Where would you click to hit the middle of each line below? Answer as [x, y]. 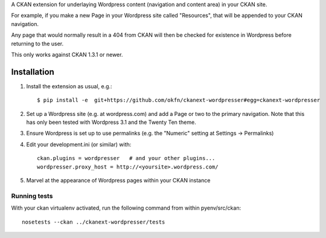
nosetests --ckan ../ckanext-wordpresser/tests [94, 222]
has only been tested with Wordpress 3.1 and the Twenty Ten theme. [111, 122]
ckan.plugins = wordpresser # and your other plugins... [126, 158]
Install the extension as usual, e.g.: [69, 86]
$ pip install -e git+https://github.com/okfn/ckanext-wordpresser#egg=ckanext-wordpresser [179, 100]
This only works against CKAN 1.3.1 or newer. [67, 54]
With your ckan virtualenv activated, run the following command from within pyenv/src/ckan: [126, 208]
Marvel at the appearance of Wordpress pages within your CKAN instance [118, 180]
